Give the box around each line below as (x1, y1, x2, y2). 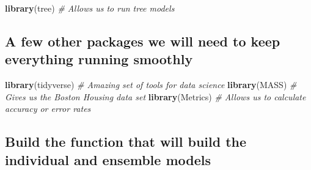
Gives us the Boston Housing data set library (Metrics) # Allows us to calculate (5, 90, 306, 103)
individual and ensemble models (5, 150, 211, 169)
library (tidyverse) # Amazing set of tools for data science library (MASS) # (5, 78, 297, 91)
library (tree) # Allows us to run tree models (5, 2, 175, 14)
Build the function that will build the (5, 132, 247, 151)
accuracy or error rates (5, 102, 91, 115)
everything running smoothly (5, 50, 193, 68)
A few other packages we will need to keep (5, 31, 280, 50)
